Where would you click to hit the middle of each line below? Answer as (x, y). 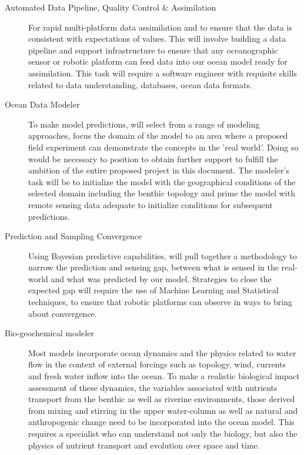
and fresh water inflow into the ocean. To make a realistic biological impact (164, 376)
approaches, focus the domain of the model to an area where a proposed (158, 136)
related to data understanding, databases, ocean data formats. (140, 84)
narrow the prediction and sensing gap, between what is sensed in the (153, 267)
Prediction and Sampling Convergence (74, 236)
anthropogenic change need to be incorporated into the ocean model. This (161, 422)
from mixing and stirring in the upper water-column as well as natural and (163, 410)
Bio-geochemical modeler (49, 333)
